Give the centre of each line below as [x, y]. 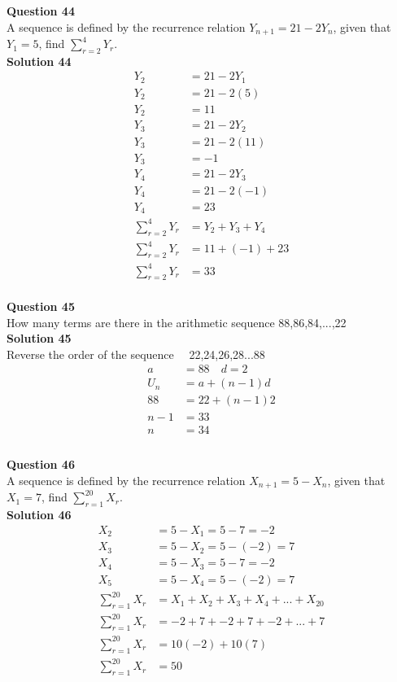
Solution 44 [39, 61]
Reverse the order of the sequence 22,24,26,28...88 [136, 354]
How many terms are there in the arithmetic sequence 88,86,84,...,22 [177, 322]
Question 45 [41, 306]
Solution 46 [39, 515]
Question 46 [41, 464]
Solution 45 [39, 338]
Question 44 [41, 11]
